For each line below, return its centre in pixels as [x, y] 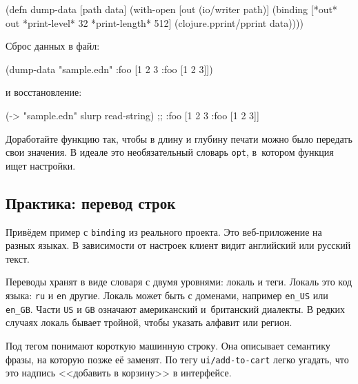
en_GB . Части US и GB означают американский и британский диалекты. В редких [176, 309]
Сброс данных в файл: [53, 46]
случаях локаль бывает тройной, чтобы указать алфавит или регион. [149, 322]
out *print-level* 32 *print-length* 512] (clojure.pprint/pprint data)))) [155, 22]
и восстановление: [44, 92]
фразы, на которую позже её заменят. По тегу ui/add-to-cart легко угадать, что [177, 359]
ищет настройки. [41, 165]
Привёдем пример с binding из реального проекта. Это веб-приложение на [164, 231]
